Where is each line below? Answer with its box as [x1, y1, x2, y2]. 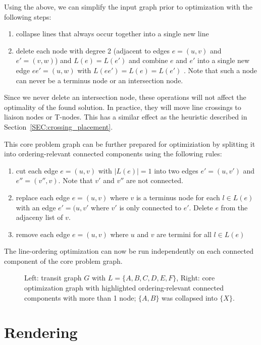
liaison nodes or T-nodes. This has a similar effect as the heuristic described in [4, 111, 247, 122]
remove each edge [16, 228, 70, 239]
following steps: [4, 11, 51, 22]
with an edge [16, 202, 56, 212]
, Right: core [176, 272, 215, 283]
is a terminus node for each [136, 192, 220, 202]
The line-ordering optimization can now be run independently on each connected [4, 246, 254, 256]
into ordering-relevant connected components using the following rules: [4, 148, 222, 159]
